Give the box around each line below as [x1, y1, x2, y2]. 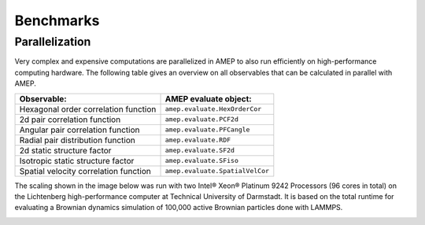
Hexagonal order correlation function [19, 103, 157, 114]
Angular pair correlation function [19, 124, 140, 135]
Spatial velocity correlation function [19, 165, 151, 176]
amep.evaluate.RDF [164, 136, 231, 145]
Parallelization [14, 35, 91, 49]
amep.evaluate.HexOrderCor [164, 105, 262, 113]
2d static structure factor [19, 145, 112, 156]
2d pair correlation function [19, 114, 121, 125]
